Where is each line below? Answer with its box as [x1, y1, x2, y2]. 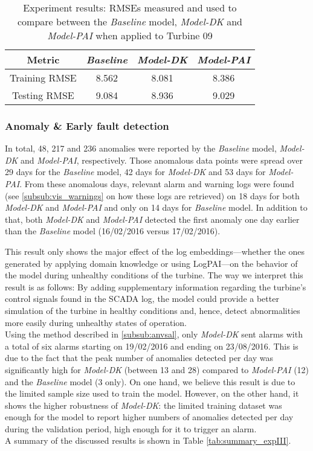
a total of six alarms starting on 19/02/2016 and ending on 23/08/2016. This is [5, 339, 298, 352]
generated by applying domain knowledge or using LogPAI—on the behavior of [5, 257, 298, 269]
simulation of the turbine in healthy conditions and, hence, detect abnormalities [5, 304, 300, 316]
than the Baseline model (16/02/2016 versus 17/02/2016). [5, 225, 221, 237]
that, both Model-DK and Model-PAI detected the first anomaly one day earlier [5, 213, 300, 225]
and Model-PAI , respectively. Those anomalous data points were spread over [21, 153, 303, 166]
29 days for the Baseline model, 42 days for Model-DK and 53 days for [5, 165, 266, 178]
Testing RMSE [11, 88, 74, 102]
